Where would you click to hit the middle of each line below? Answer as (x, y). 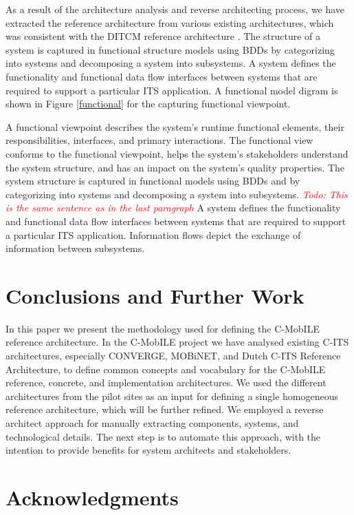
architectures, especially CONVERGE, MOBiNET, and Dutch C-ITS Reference (173, 355)
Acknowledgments (92, 497)
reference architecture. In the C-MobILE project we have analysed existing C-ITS (177, 342)
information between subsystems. (75, 248)
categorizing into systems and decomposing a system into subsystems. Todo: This (177, 194)
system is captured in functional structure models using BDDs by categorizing (170, 49)
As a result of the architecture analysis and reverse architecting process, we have (175, 9)
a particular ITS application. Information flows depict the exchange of (153, 234)
